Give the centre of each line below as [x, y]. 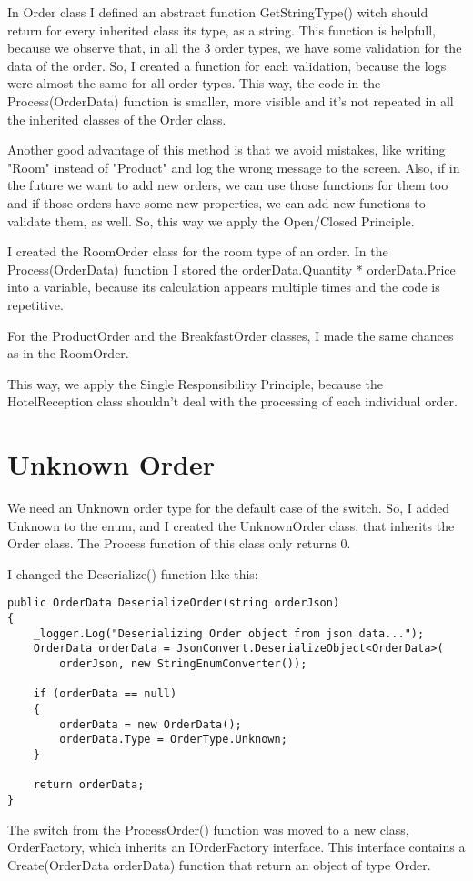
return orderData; [89, 785]
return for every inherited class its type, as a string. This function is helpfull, [221, 30]
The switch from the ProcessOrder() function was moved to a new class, [208, 829]
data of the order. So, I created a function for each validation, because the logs [227, 65]
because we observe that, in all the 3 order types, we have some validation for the [235, 48]
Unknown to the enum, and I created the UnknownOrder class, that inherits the [231, 525]
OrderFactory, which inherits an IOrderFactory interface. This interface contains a [236, 847]
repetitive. [35, 304]
